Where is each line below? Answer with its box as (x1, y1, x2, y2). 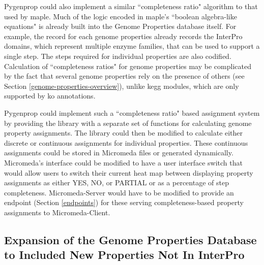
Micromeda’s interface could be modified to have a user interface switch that (4, 157, 243, 168)
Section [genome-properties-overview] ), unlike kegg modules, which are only (4, 80, 239, 91)
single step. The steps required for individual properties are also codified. (4, 50, 231, 61)
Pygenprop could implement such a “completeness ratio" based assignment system (4, 107, 260, 118)
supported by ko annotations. (4, 90, 96, 101)
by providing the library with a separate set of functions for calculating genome (4, 117, 252, 128)
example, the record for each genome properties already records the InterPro (4, 30, 243, 41)
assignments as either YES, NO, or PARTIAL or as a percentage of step (4, 177, 229, 188)
